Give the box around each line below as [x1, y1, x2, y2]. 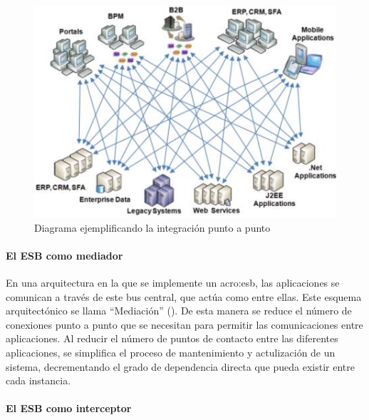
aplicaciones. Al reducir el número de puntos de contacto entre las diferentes [6, 331, 338, 346]
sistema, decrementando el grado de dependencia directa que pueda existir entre [6, 359, 355, 374]
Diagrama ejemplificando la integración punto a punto [34, 220, 271, 235]
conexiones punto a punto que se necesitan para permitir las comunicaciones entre [6, 317, 363, 332]
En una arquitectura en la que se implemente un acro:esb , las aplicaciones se [6, 275, 340, 290]
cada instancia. [6, 373, 71, 388]
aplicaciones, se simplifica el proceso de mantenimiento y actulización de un [6, 345, 336, 360]
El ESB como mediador [6, 247, 123, 262]
